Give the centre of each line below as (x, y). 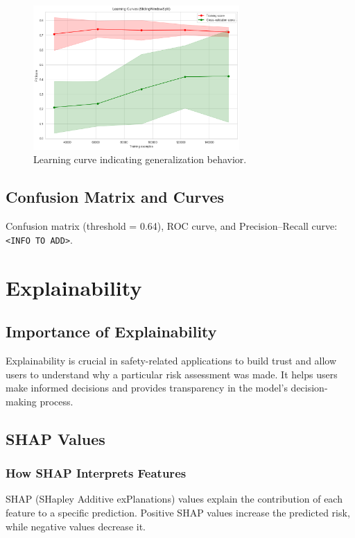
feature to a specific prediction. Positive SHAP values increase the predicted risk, (178, 513)
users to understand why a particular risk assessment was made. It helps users (172, 374)
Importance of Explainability (111, 331)
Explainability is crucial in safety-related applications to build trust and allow (171, 361)
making (21, 401)
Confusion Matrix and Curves (115, 197)
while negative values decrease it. (76, 526)
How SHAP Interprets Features (96, 473)
